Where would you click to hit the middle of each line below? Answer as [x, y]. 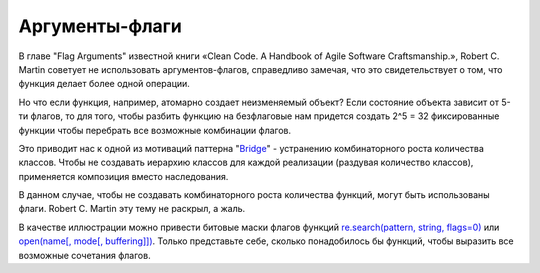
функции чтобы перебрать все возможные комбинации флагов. [155, 130]
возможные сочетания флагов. [84, 255]
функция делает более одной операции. [104, 84]
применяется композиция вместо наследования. [123, 176]
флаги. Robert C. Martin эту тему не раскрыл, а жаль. [132, 209]
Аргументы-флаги [100, 26]
